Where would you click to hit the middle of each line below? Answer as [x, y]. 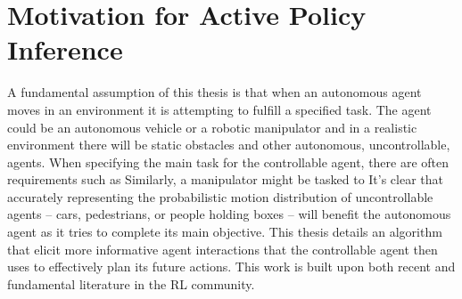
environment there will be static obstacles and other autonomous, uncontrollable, [229, 145]
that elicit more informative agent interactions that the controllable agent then [223, 249]
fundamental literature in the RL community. [131, 283]
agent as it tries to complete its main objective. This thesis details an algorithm [225, 232]
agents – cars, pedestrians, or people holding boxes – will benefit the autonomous [229, 214]
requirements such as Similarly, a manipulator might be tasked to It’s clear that [226, 179]
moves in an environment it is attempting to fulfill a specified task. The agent [219, 109]
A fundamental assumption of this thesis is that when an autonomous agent [214, 92]
